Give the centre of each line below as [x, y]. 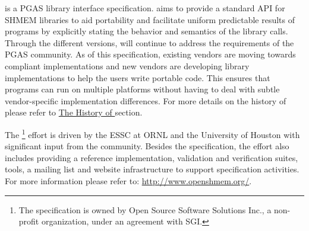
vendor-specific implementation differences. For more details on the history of [146, 100]
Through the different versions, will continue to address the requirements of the [149, 42]
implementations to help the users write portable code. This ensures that [138, 77]
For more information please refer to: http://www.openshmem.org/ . [128, 180]
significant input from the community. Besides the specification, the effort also [147, 146]
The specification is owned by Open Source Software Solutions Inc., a [145, 209]
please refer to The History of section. [74, 112]
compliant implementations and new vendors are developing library [127, 65]
